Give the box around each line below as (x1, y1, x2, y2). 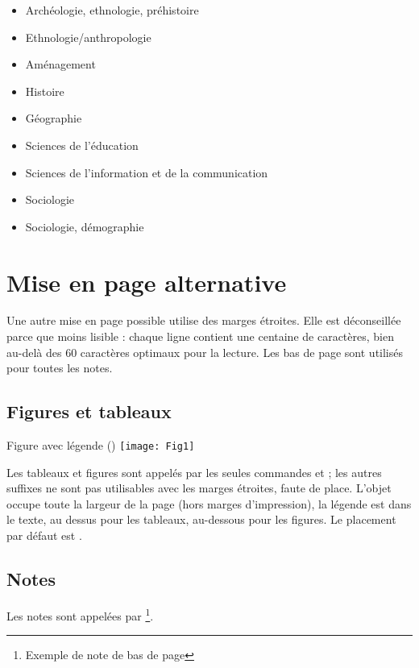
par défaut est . (6, 527, 82, 544)
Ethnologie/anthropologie (25, 28, 151, 45)
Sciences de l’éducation (25, 136, 139, 153)
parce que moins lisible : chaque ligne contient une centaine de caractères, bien (6, 328, 394, 345)
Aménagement (25, 56, 96, 73)
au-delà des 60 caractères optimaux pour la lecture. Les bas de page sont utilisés (6, 343, 403, 360)
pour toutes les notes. (6, 359, 113, 376)
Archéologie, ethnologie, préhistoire (25, 2, 199, 18)
